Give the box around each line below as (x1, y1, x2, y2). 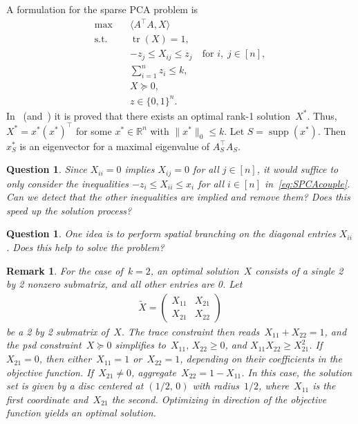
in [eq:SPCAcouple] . (265, 176, 350, 190)
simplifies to (115, 338, 166, 352)
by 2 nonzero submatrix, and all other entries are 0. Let (6, 277, 243, 291)
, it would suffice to (256, 162, 339, 176)
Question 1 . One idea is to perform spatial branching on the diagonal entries (6, 226, 336, 241)
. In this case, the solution (241, 365, 352, 379)
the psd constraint (6, 338, 82, 352)
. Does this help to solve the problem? (6, 240, 164, 255)
